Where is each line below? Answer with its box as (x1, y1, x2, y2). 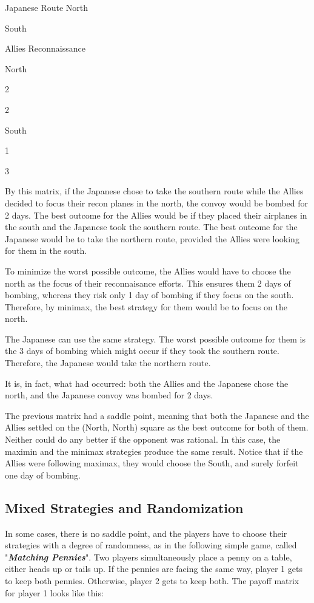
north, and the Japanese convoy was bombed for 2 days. (5, 389, 213, 401)
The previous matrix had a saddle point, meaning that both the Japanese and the (5, 409, 309, 421)
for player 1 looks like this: (5, 586, 104, 599)
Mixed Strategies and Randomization (5, 498, 244, 517)
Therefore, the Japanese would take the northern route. (5, 356, 211, 369)
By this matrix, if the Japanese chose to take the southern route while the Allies (5, 185, 304, 197)
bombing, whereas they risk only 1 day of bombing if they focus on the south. (5, 288, 294, 301)
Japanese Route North (5, 1, 89, 13)
